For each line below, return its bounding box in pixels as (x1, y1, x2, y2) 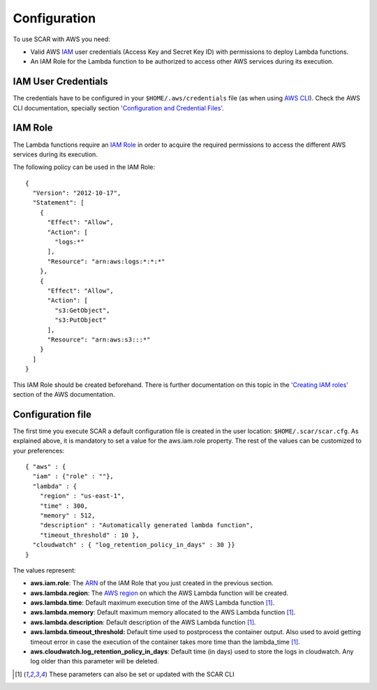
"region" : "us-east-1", (39, 492, 125, 500)
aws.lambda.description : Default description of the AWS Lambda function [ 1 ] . (30, 618, 256, 626)
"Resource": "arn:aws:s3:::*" (47, 335, 151, 344)
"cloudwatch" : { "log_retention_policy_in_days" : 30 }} (32, 541, 235, 549)
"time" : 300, (39, 501, 89, 510)
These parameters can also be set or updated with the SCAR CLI (49, 670, 235, 678)
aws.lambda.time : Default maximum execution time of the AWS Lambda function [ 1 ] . (30, 599, 275, 607)
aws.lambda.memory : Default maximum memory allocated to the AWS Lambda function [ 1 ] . (30, 608, 296, 617)
